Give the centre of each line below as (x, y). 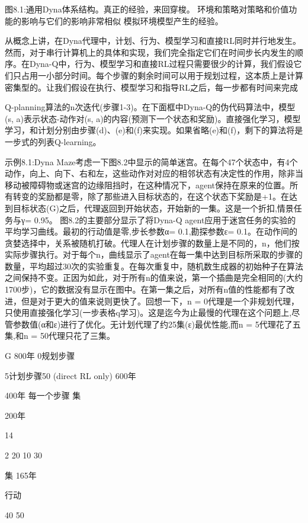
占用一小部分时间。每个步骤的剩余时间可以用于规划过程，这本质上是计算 (162, 75)
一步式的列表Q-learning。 (53, 141)
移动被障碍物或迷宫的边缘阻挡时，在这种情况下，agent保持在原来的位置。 (147, 185)
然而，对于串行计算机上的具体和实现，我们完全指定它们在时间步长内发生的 (150, 52)
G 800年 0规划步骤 (40, 356)
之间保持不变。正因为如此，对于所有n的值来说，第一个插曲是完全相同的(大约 (154, 277)
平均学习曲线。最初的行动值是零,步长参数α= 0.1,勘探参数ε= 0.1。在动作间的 (151, 231)
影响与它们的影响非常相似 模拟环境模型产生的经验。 (122, 20)
